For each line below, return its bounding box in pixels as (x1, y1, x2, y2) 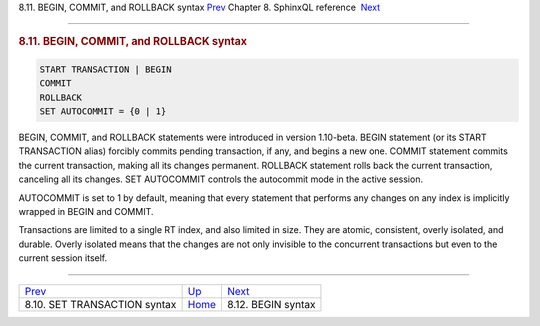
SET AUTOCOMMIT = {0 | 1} (39, 106, 167, 117)
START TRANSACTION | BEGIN (39, 63, 172, 75)
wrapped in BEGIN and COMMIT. (18, 205, 154, 217)
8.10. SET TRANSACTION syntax (24, 297, 177, 311)
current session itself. (18, 252, 108, 264)
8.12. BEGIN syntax (226, 297, 316, 311)
